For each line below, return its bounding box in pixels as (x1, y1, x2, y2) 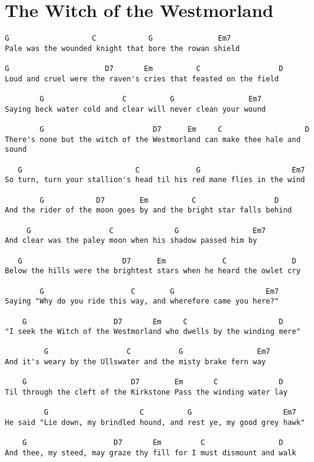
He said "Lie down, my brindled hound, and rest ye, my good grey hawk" (5, 418, 305, 427)
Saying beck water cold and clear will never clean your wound (5, 104, 266, 114)
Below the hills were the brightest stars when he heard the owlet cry (5, 267, 301, 276)
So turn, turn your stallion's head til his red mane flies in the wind (5, 175, 305, 185)
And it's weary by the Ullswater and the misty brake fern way (5, 358, 266, 367)
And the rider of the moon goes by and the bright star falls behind (5, 206, 292, 215)
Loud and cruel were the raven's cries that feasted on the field (5, 74, 279, 83)
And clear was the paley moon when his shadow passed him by (5, 236, 258, 245)
